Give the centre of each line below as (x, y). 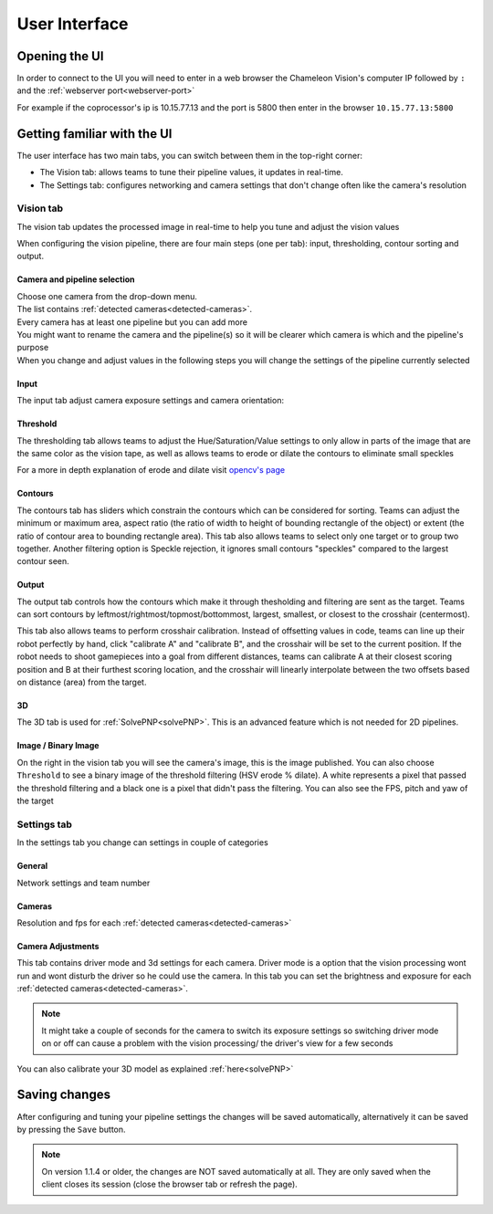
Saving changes (64, 1095)
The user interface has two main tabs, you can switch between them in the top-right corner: (190, 155)
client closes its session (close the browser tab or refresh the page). (170, 1184)
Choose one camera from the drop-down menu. (107, 296)
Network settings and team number (84, 883)
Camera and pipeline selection (76, 279)
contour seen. (43, 561)
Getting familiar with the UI (94, 134)
